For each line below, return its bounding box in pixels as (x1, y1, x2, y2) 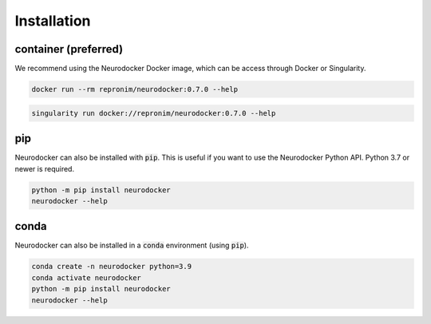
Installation (14, 12, 91, 30)
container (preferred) (14, 42, 124, 56)
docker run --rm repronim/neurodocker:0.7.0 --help (31, 85, 239, 94)
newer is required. (14, 164, 75, 173)
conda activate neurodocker (31, 273, 141, 283)
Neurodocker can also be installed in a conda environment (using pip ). (14, 240, 249, 251)
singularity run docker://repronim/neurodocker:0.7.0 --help (31, 109, 276, 117)
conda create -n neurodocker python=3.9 (31, 262, 192, 271)
